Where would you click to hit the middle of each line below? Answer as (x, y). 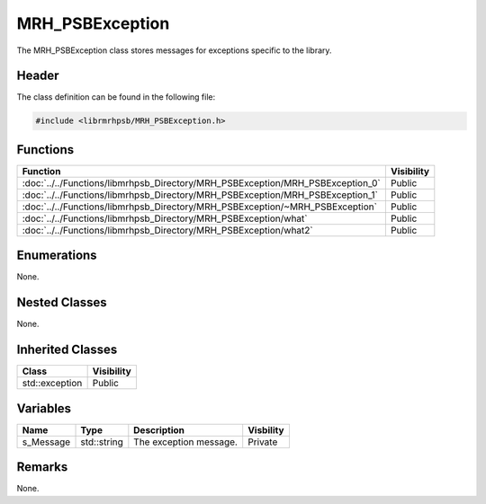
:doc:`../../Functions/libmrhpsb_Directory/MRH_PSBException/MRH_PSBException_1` (200, 195)
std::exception (52, 384)
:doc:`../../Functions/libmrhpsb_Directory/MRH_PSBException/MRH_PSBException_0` (202, 182)
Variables (44, 408)
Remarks (42, 467)
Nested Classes (62, 302)
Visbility (266, 429)
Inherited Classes (67, 350)
